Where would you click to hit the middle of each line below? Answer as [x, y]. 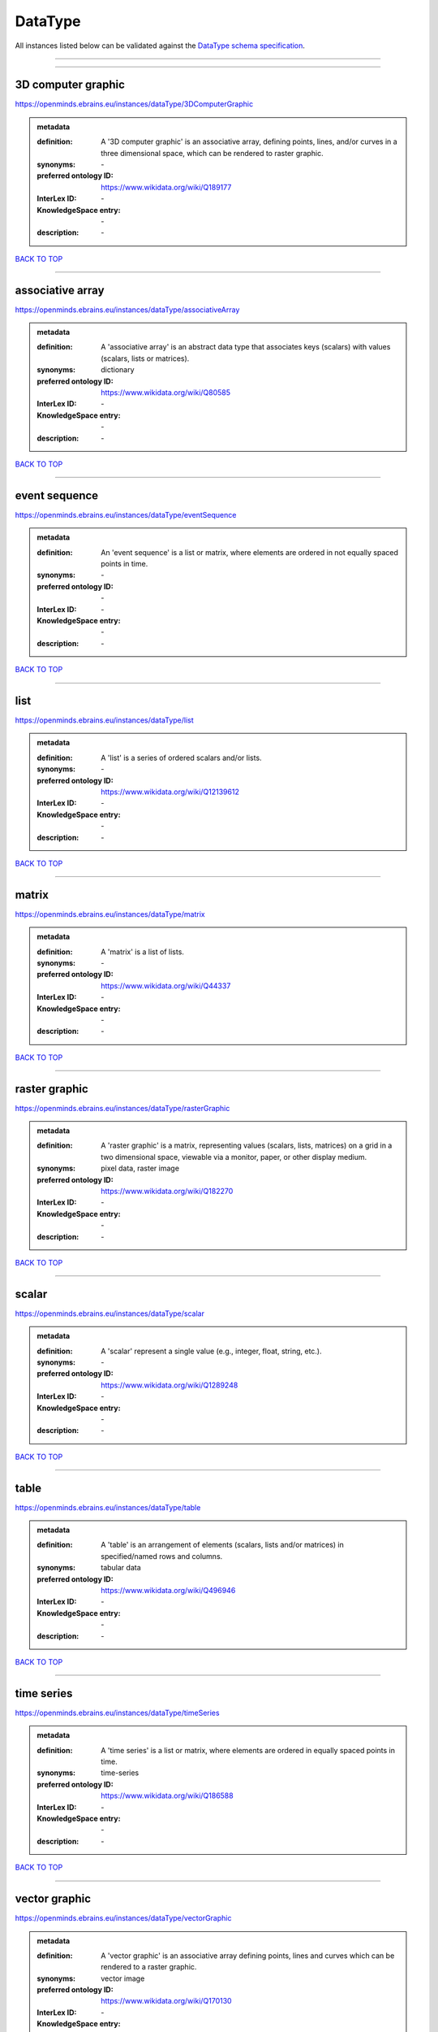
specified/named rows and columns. [162, 1556]
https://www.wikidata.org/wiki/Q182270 [167, 1192]
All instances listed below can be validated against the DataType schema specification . [160, 46]
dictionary [118, 370]
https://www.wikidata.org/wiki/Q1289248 [170, 1385]
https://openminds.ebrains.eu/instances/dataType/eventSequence [126, 515]
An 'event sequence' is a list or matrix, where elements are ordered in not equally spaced [250, 552]
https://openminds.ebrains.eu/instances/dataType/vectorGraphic [123, 1918]
